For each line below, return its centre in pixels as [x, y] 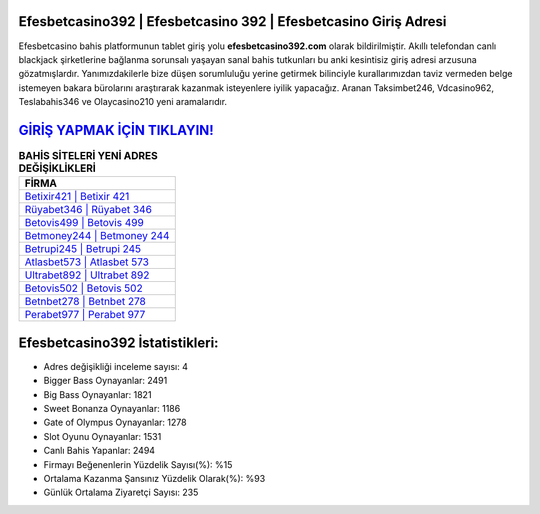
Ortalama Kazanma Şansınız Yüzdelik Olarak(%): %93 [154, 478]
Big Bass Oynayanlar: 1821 [97, 394]
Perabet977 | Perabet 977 [85, 315]
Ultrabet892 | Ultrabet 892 [87, 275]
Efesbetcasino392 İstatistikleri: [118, 342]
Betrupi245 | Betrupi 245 [83, 249]
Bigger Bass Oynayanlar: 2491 [105, 381]
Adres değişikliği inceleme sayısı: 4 [116, 366]
